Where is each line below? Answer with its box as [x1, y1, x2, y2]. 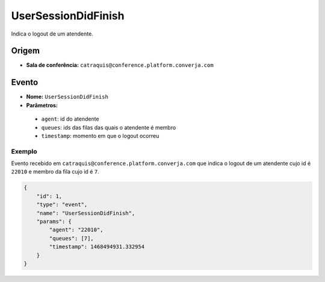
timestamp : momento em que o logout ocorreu [41, 132, 159, 139]
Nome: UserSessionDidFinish [26, 93, 108, 101]
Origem [11, 46, 40, 56]
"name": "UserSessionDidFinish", [36, 210, 135, 216]
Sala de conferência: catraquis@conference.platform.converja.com [26, 61, 214, 69]
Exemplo [11, 147, 37, 155]
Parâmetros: [26, 101, 58, 108]
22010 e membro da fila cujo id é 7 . [11, 168, 99, 175]
